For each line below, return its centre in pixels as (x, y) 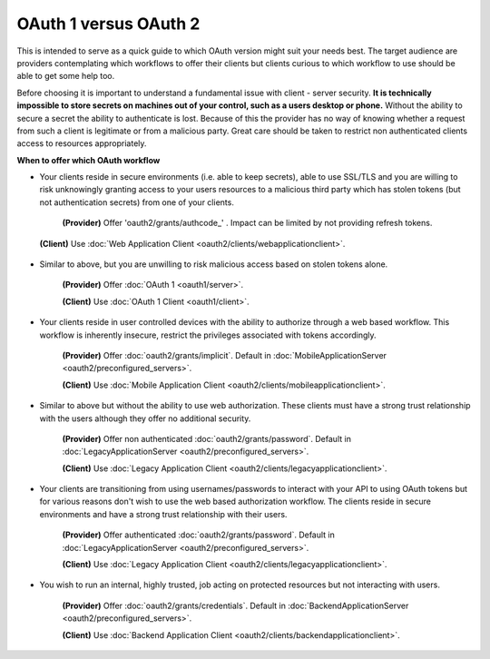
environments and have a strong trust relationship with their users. (163, 514)
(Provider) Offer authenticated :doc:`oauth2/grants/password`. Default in (199, 535)
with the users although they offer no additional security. (145, 418)
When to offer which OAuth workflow (88, 160)
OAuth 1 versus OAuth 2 (108, 24)
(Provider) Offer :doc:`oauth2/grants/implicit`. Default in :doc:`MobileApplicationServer (225, 355)
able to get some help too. (66, 76)
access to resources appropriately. (82, 143)
